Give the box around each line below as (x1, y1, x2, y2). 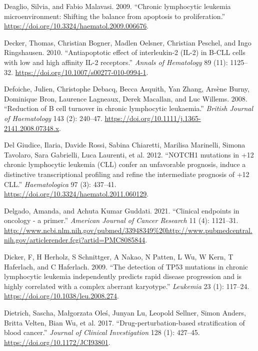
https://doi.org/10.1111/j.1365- (104, 112, 201, 123)
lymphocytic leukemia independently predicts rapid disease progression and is (4, 271, 242, 281)
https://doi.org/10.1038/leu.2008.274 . (4, 290, 119, 301)
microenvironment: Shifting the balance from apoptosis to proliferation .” (4, 10, 225, 21)
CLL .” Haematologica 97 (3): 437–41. (4, 178, 116, 189)
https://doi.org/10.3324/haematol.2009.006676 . (4, 20, 149, 31)
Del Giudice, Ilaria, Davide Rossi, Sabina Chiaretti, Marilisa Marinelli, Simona (4, 139, 245, 150)
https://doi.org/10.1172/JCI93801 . (4, 336, 110, 347)
